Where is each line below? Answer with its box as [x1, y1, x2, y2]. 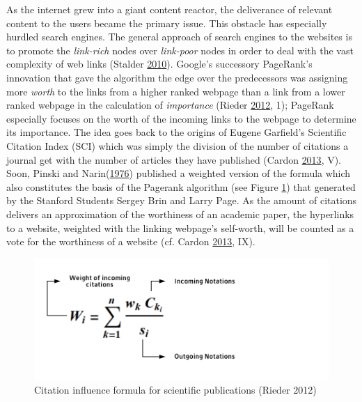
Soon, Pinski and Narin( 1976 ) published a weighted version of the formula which [6, 166, 351, 180]
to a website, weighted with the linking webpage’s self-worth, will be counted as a [6, 220, 354, 235]
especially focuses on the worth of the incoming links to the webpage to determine [6, 111, 356, 125]
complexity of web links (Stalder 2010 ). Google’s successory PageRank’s [6, 56, 313, 71]
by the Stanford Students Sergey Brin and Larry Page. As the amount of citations [6, 193, 357, 208]
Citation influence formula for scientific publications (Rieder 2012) [34, 382, 317, 396]
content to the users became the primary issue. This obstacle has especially [6, 15, 327, 30]
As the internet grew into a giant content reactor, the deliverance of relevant [6, 2, 333, 16]
